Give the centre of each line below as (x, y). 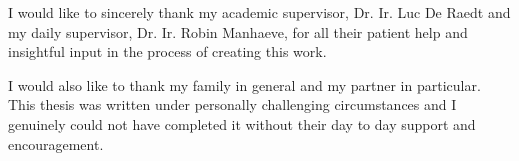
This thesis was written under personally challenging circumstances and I (232, 104)
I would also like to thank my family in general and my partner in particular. (244, 84)
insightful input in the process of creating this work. (167, 51)
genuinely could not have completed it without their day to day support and (242, 123)
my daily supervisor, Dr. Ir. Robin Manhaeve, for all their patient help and (238, 31)
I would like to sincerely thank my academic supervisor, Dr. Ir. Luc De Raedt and (259, 12)
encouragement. (56, 143)
